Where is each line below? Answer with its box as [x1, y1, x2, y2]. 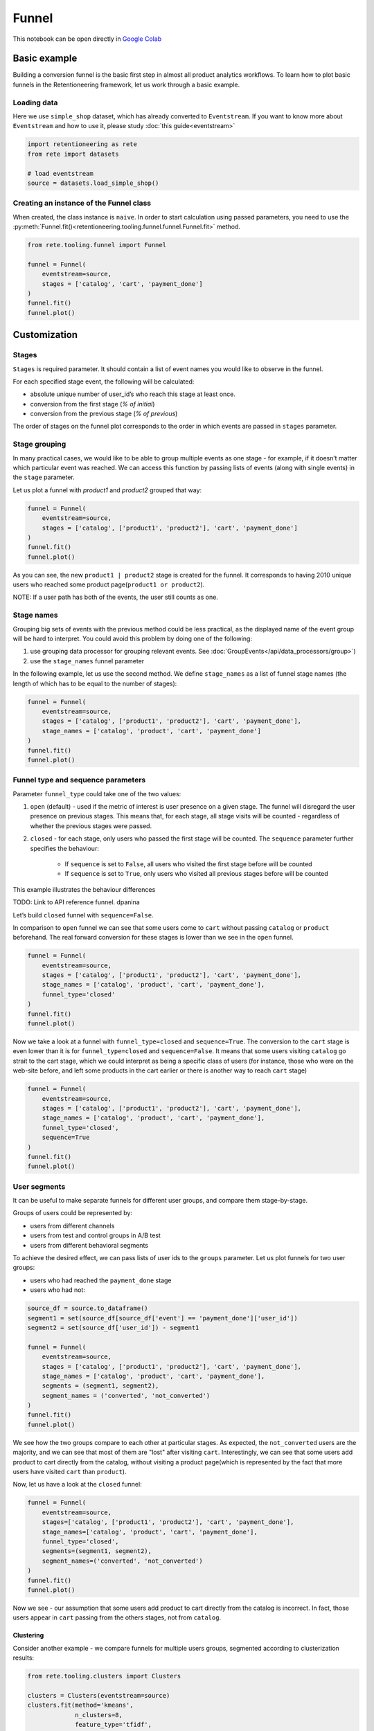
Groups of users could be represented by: [12, 1209, 133, 1217]
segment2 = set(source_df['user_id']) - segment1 [27, 1323, 199, 1331]
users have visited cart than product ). [12, 1468, 127, 1476]
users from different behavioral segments [30, 1241, 149, 1249]
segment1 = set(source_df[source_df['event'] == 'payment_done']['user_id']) [27, 1314, 298, 1322]
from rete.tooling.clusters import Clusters [27, 1672, 181, 1680]
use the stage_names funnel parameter [30, 656, 145, 665]
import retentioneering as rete [27, 141, 138, 148]
